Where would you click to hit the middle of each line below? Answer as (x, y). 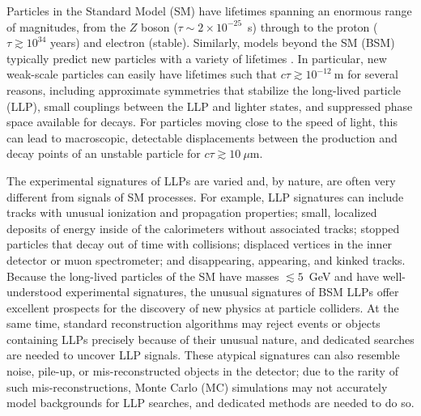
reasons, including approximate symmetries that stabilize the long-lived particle (204, 89)
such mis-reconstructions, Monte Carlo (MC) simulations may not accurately (197, 386)
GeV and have (344, 276)
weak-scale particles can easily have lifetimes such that (142, 74)
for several (373, 74)
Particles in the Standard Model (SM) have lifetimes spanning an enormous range (209, 11)
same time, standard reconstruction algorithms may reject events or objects (193, 323)
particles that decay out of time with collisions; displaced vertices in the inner (200, 244)
